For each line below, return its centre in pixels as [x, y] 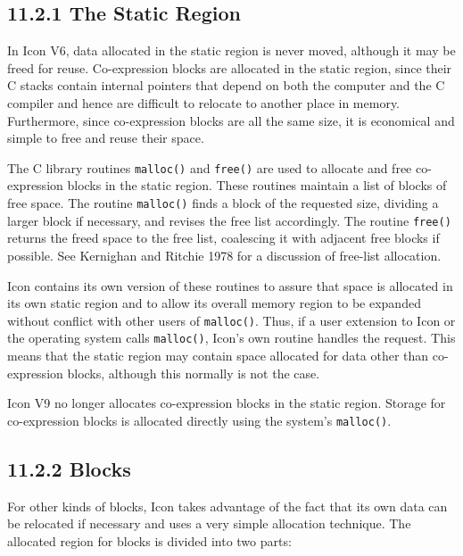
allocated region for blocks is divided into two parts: [149, 540]
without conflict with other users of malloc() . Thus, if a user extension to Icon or [231, 320]
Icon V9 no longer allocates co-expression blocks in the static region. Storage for [227, 403]
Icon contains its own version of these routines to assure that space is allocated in [230, 285]
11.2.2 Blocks [69, 468]
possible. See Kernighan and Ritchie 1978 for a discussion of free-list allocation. [224, 255]
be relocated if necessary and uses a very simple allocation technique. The [209, 523]
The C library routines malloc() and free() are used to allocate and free [210, 167]
